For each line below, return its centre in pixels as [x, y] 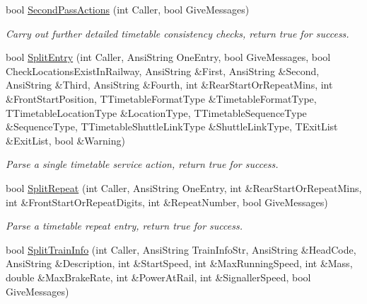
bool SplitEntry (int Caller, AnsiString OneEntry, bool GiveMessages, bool [168, 57]
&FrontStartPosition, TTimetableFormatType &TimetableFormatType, [161, 98]
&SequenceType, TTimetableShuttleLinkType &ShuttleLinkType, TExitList [172, 126]
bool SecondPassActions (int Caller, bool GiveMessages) [128, 9]
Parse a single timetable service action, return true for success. [142, 164]
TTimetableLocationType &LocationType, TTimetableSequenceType [156, 112]
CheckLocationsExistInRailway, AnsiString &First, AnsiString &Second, [163, 71]
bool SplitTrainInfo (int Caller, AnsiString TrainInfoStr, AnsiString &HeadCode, [181, 249]
